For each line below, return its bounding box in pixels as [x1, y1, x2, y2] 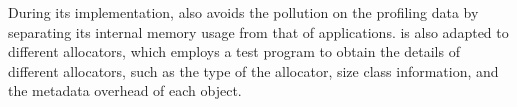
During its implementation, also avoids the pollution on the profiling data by [8, 2, 479, 22]
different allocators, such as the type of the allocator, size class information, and [8, 60, 499, 81]
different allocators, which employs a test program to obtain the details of [8, 41, 460, 62]
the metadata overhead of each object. [8, 80, 242, 101]
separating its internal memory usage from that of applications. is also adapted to [8, 21, 509, 42]
